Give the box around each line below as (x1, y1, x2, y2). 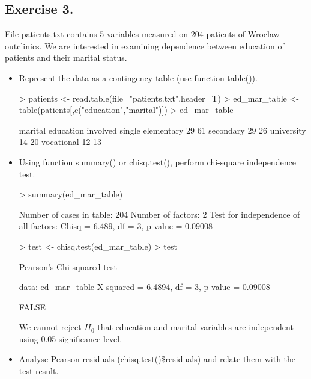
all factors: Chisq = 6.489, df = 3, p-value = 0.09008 (19, 220, 213, 232)
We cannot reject (19, 321, 82, 333)
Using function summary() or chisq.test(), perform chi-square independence (19, 155, 296, 168)
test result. (19, 365, 59, 377)
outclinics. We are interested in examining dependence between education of (5, 39, 285, 52)
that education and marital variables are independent (97, 321, 294, 333)
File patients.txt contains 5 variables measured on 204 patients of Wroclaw (5, 28, 280, 40)
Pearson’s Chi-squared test (19, 260, 117, 273)
